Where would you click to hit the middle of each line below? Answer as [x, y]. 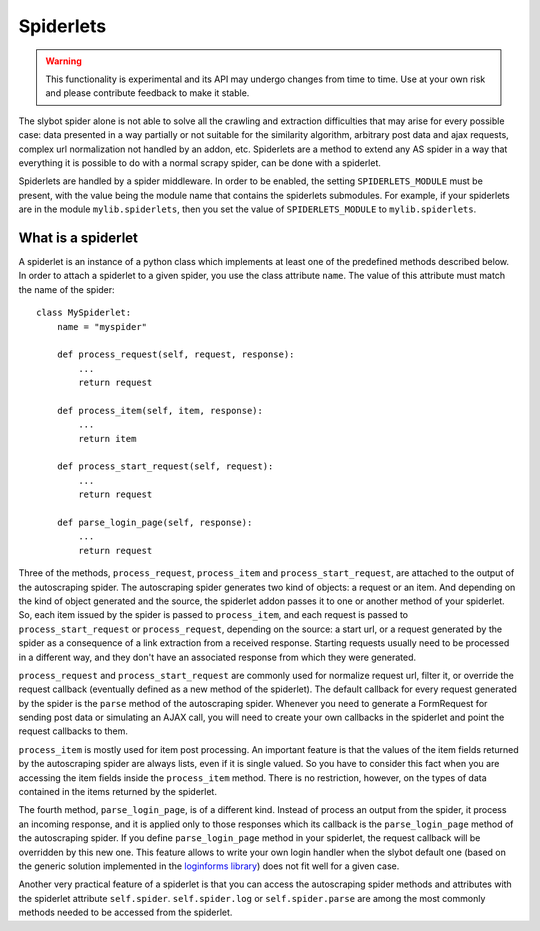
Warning [63, 61]
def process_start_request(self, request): [165, 466]
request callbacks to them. [73, 731]
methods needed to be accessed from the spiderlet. [125, 912]
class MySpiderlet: [84, 313]
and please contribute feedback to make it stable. [147, 93]
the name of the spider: [66, 289]
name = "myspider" [102, 326]
